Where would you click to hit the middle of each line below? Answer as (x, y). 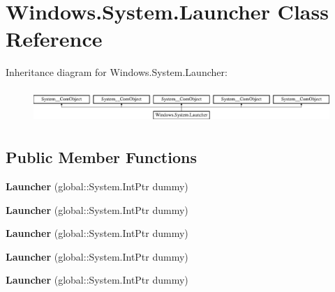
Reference (54, 39)
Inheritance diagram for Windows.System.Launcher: (117, 72)
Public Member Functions (101, 157)
